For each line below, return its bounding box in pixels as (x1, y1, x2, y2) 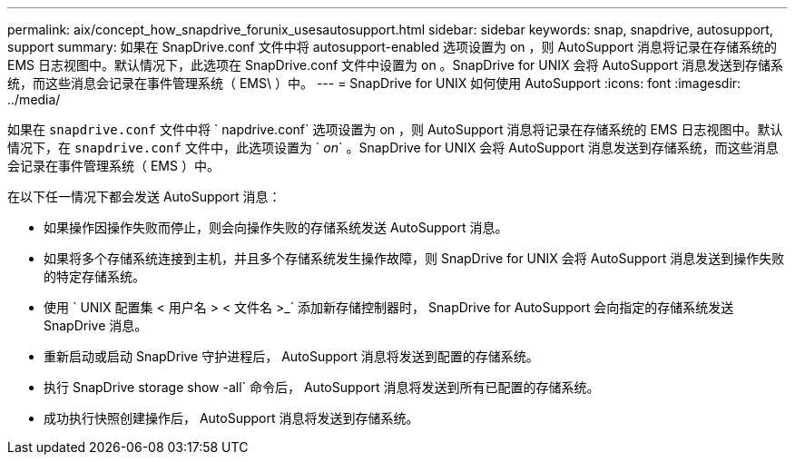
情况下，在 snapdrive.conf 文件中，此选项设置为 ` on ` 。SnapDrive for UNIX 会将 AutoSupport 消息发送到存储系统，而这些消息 (7, 140, 779, 155)
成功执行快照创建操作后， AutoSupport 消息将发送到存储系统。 (44, 410, 419, 426)
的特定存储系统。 (44, 269, 145, 284)
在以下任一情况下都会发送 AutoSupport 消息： (7, 189, 281, 204)
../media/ (7, 92, 61, 107)
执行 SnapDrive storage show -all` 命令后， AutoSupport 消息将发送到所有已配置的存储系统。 (44, 379, 600, 395)
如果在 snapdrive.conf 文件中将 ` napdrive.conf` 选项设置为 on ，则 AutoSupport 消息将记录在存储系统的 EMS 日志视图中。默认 (7, 122, 783, 137)
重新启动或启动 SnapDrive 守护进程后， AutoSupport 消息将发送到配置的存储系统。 (44, 349, 539, 364)
